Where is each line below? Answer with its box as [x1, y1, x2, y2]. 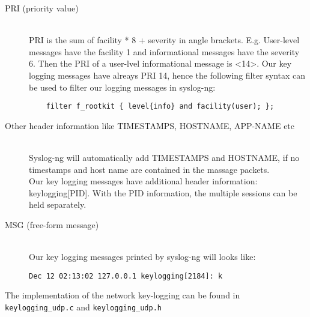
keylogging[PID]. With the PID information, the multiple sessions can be [29, 186, 297, 199]
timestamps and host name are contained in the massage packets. [29, 163, 270, 175]
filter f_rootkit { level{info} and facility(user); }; [46, 102, 275, 111]
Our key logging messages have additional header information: [29, 175, 258, 187]
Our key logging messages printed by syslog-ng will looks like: [29, 250, 256, 263]
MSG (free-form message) [5, 218, 99, 231]
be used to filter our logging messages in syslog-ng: [29, 80, 216, 93]
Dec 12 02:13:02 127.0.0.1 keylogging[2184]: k [29, 271, 223, 280]
